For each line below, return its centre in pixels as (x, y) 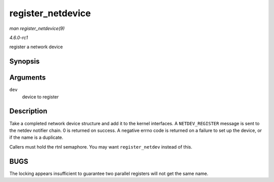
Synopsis (25, 62)
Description (28, 111)
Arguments (28, 78)
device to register (41, 97)
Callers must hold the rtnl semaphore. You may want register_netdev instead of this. (101, 147)
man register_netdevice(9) (37, 28)
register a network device (36, 47)
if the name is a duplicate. (36, 137)
